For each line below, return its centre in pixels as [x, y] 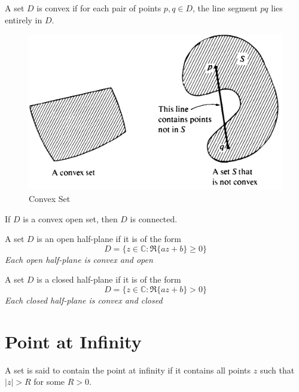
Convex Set [50, 198]
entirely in [24, 19]
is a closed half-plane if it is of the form [109, 279]
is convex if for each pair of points [99, 8]
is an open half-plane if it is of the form [109, 239]
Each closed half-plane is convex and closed [84, 300]
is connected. [154, 218]
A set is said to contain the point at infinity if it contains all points [128, 370]
